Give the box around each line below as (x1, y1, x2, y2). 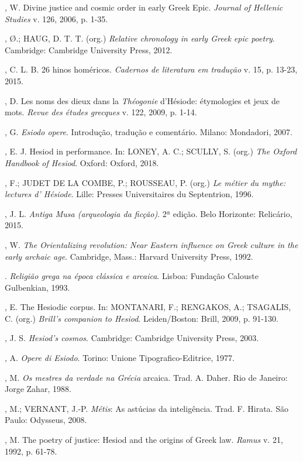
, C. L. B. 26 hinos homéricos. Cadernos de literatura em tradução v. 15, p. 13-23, (5, 63, 298, 75)
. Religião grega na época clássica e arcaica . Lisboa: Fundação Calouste (5, 270, 259, 282)
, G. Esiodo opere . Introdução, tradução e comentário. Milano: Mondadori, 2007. (5, 125, 292, 137)
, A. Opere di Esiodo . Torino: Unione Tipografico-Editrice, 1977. (5, 352, 235, 364)
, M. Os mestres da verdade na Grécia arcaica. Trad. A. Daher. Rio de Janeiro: (5, 371, 288, 383)
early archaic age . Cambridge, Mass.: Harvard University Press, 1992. (5, 250, 253, 262)
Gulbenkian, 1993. (5, 281, 70, 293)
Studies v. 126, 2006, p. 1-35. (5, 12, 108, 25)
